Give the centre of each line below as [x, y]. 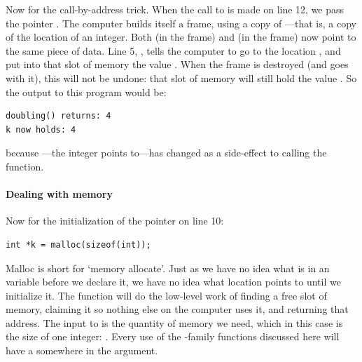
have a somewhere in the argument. [82, 350]
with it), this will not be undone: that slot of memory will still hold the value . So [181, 78]
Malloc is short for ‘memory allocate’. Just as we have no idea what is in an [168, 268]
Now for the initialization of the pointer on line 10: [115, 221]
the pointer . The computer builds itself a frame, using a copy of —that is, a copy [181, 23]
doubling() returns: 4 [58, 116]
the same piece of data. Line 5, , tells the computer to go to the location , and [173, 50]
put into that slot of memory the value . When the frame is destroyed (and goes [177, 64]
